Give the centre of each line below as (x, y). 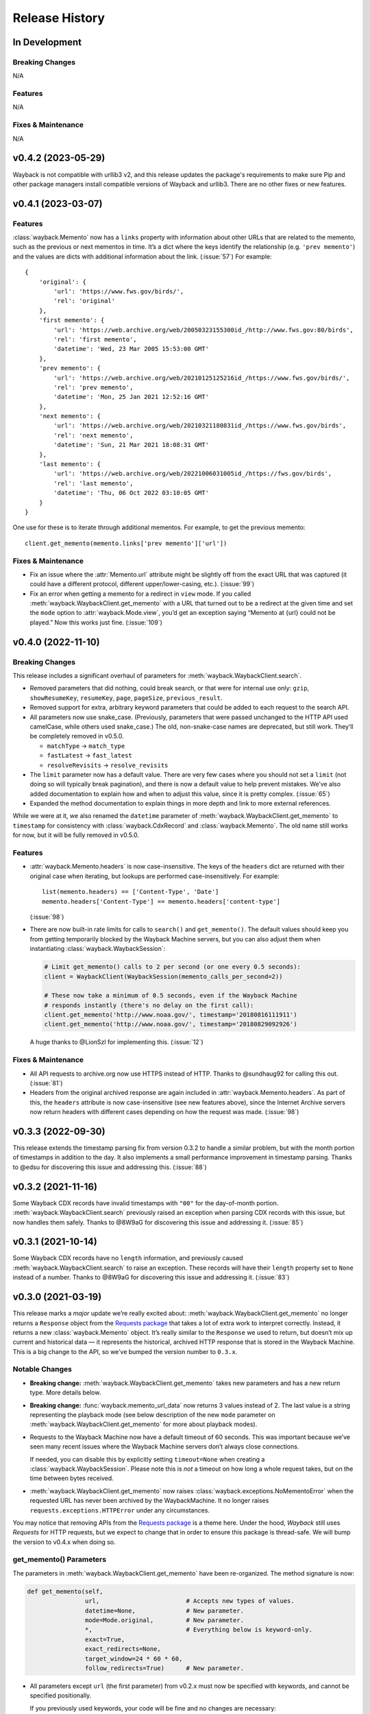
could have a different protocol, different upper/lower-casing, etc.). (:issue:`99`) (142, 584)
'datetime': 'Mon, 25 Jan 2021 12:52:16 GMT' (131, 397)
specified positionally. (61, 1695)
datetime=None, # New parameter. (164, 1610)
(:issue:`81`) (46, 1083)
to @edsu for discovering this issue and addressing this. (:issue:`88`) (110, 1167)
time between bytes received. (72, 1478)
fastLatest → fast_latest (90, 756)
